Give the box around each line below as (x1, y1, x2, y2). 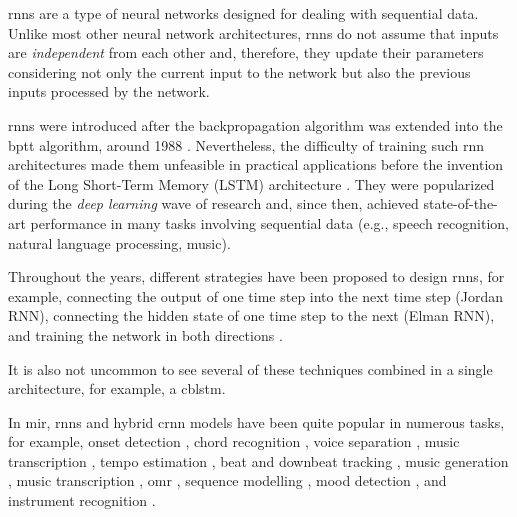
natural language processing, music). (8, 232, 231, 253)
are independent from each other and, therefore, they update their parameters (8, 42, 484, 63)
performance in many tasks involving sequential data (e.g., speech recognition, (30, 212, 509, 233)
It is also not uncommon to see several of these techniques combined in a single (8, 358, 493, 379)
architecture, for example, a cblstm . (8, 378, 226, 399)
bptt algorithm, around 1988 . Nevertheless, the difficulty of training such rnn (8, 134, 485, 155)
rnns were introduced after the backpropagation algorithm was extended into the (8, 114, 503, 135)
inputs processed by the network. (8, 81, 210, 102)
